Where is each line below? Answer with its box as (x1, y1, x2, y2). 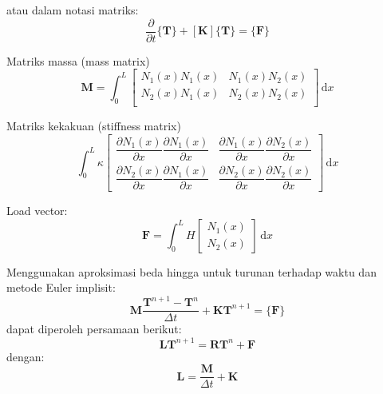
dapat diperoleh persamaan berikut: (6, 320, 182, 337)
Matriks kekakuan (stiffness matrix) (6, 117, 181, 134)
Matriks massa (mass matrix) (6, 52, 150, 69)
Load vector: (6, 202, 68, 219)
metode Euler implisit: (6, 279, 116, 296)
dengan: (6, 348, 45, 364)
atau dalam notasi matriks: (6, 2, 139, 18)
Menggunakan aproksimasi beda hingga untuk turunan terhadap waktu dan (6, 263, 377, 280)
